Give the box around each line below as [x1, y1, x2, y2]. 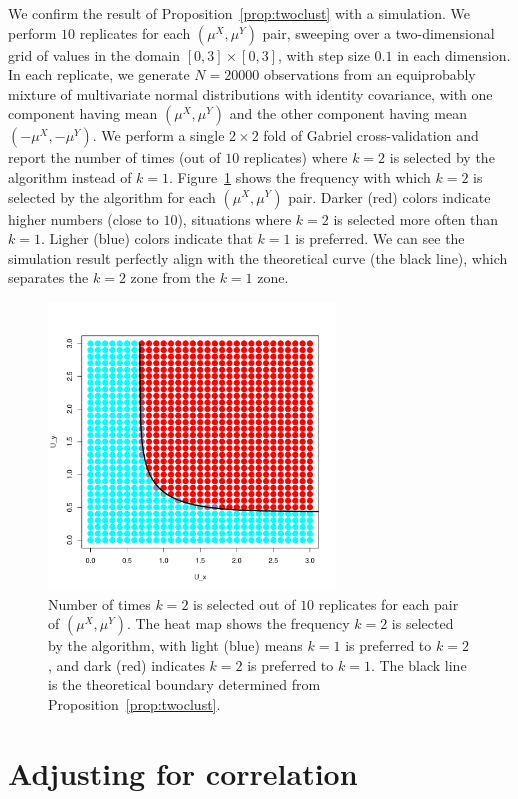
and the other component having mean [229, 103, 467, 124]
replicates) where [243, 147, 348, 168]
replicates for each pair [318, 593, 459, 614]
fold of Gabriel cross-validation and [263, 125, 479, 146]
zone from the [130, 267, 215, 288]
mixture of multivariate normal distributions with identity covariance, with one [8, 83, 493, 104]
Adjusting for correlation [8, 752, 358, 793]
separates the [8, 267, 89, 288]
